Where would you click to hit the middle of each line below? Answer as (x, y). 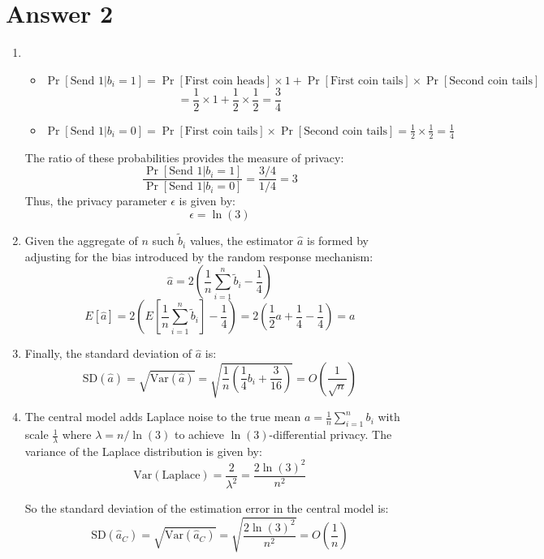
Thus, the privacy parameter (96, 201)
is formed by (338, 241)
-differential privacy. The (330, 434)
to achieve (199, 434)
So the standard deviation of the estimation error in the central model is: (207, 508)
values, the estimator (242, 241)
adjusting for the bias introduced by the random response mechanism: (199, 256)
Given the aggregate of (81, 241)
